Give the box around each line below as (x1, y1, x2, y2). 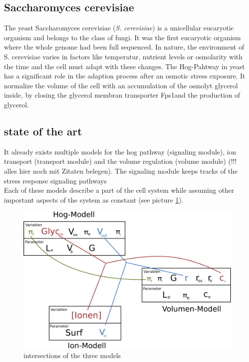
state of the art (4, 123, 82, 138)
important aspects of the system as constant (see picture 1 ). (4, 194, 183, 205)
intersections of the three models (23, 350, 121, 360)
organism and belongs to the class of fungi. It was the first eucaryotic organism (4, 32, 241, 42)
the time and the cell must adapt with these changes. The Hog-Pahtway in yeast (4, 61, 245, 71)
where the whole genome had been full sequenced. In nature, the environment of (4, 42, 244, 52)
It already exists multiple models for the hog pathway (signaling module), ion (4, 146, 236, 156)
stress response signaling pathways (4, 175, 107, 185)
